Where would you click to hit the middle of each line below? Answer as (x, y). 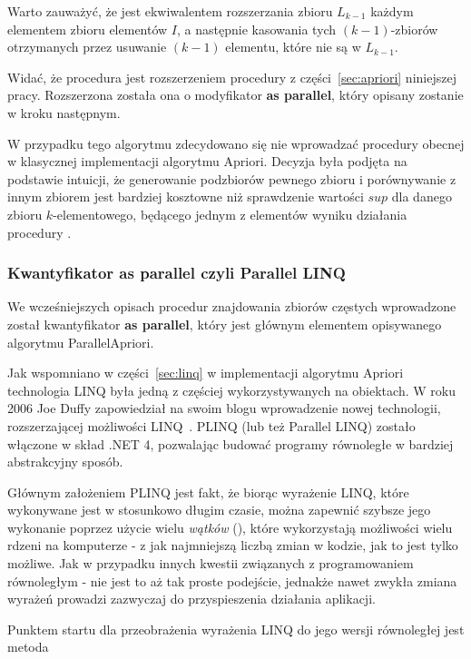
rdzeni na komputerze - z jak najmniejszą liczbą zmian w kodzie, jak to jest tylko (233, 545)
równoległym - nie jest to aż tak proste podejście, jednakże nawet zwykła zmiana (232, 580)
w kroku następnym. (64, 112)
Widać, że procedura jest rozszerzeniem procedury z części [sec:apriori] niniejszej (232, 77)
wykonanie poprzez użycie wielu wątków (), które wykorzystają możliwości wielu (230, 527)
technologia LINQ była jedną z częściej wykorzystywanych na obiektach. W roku (231, 390)
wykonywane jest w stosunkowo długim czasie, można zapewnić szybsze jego (219, 510)
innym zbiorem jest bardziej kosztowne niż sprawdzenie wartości (186, 197)
